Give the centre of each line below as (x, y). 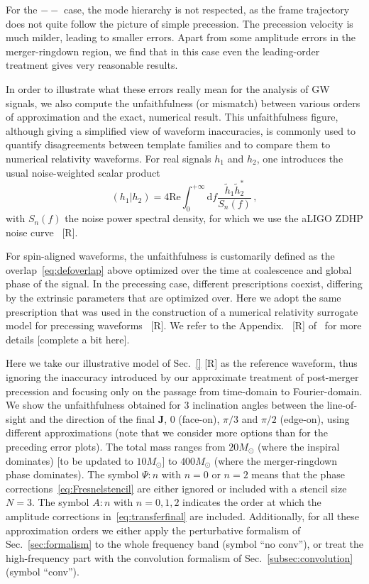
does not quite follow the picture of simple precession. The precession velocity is (180, 23)
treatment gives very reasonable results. (92, 65)
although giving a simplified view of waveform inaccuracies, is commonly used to (181, 130)
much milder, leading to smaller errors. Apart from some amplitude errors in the (181, 37)
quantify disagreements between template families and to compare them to (168, 144)
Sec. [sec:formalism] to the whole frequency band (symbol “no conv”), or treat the (184, 544)
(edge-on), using (315, 418)
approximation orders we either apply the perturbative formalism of (153, 530)
